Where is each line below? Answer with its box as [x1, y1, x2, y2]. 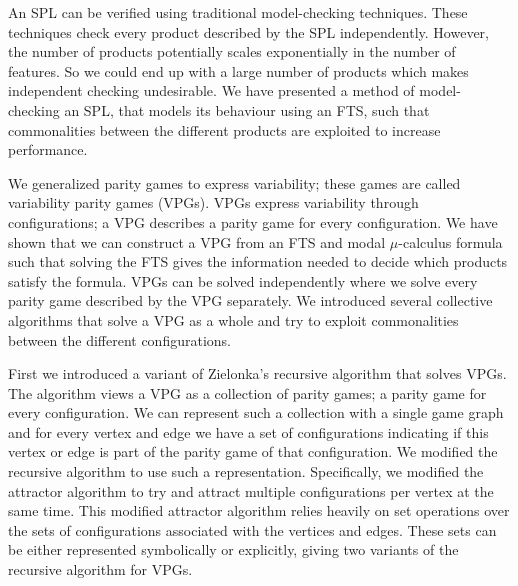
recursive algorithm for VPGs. [8, 559, 193, 580]
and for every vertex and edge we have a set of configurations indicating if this [8, 421, 489, 442]
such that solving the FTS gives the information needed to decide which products [8, 251, 508, 272]
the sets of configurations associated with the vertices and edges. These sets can [8, 519, 497, 540]
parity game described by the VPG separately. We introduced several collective [8, 290, 493, 311]
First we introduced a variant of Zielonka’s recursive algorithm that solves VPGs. [8, 363, 507, 384]
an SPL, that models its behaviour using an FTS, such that [64, 99, 430, 120]
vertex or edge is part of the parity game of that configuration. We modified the [8, 441, 498, 462]
